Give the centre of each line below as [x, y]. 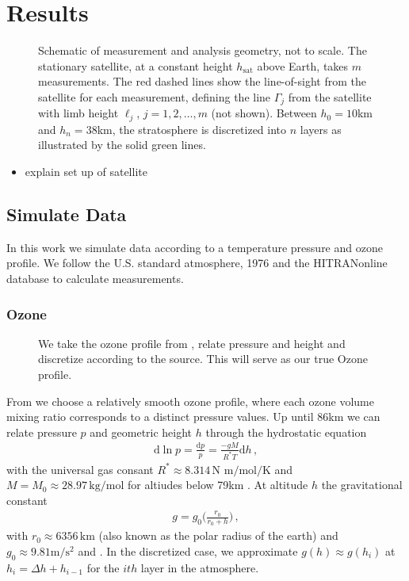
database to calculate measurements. [95, 278]
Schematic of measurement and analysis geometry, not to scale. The [203, 50]
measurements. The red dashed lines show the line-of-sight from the [202, 81]
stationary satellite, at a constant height [136, 65]
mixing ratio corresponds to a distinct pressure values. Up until [160, 417]
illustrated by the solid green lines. [122, 145]
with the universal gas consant [80, 469]
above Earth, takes [303, 65]
